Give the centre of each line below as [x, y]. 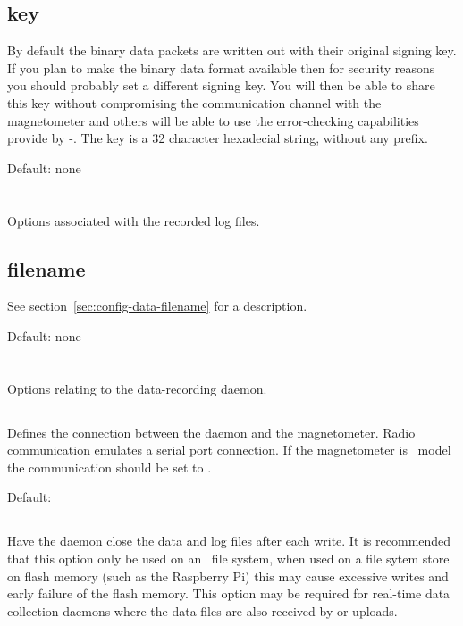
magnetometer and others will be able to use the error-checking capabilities [213, 120]
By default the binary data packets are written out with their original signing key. [232, 50]
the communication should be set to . [109, 467]
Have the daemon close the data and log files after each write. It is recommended [229, 541]
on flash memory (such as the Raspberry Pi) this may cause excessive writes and [228, 576]
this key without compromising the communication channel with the [194, 102]
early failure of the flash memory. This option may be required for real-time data [229, 593]
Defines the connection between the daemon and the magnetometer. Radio [211, 432]
